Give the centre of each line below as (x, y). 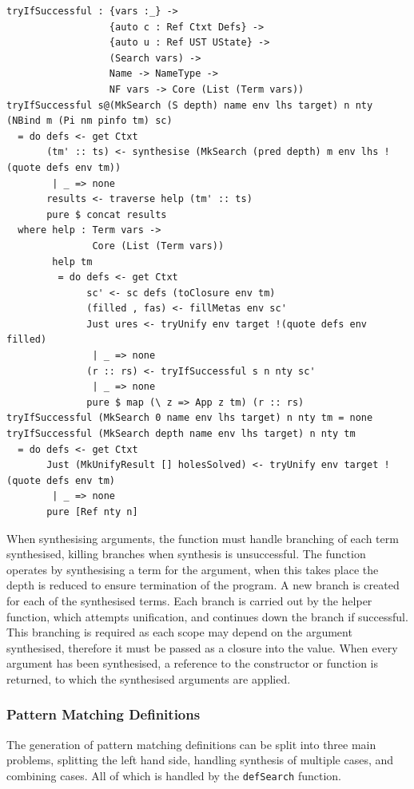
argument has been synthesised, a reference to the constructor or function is (193, 663)
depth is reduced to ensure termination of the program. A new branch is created (203, 585)
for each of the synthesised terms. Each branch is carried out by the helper (189, 600)
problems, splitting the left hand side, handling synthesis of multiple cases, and (200, 760)
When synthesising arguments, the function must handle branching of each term (203, 538)
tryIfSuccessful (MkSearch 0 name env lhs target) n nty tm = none (190, 418)
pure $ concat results (107, 214)
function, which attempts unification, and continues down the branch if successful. (207, 616)
